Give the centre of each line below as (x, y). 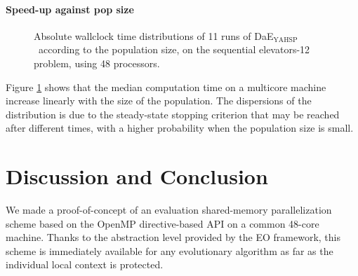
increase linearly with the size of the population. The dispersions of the (159, 101)
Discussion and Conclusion (137, 176)
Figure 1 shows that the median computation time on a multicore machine (166, 87)
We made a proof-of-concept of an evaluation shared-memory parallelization (169, 210)
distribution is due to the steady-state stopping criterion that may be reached (173, 114)
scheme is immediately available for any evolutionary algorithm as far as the (170, 250)
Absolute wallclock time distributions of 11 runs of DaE (154, 35)
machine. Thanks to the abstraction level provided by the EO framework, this (173, 237)
